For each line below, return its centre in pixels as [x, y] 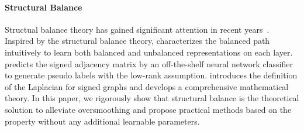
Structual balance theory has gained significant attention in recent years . [137, 29]
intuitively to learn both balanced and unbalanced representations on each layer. [149, 52]
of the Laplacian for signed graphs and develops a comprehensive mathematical [147, 86]
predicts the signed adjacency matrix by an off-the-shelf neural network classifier [149, 63]
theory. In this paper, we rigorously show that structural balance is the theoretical [152, 98]
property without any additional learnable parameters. [102, 121]
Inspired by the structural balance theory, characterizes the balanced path [137, 41]
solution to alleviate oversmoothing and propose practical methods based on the [148, 109]
